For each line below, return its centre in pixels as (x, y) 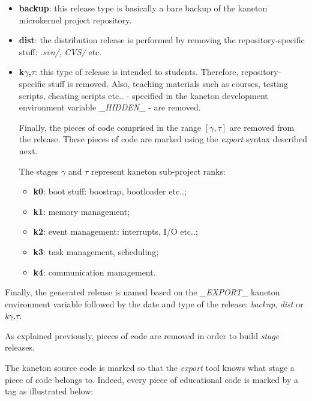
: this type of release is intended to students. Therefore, (137, 72)
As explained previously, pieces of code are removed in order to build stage (142, 335)
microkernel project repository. (75, 20)
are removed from (262, 127)
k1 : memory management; (82, 211)
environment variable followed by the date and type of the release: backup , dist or (154, 303)
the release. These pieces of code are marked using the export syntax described (163, 139)
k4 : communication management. (94, 272)
